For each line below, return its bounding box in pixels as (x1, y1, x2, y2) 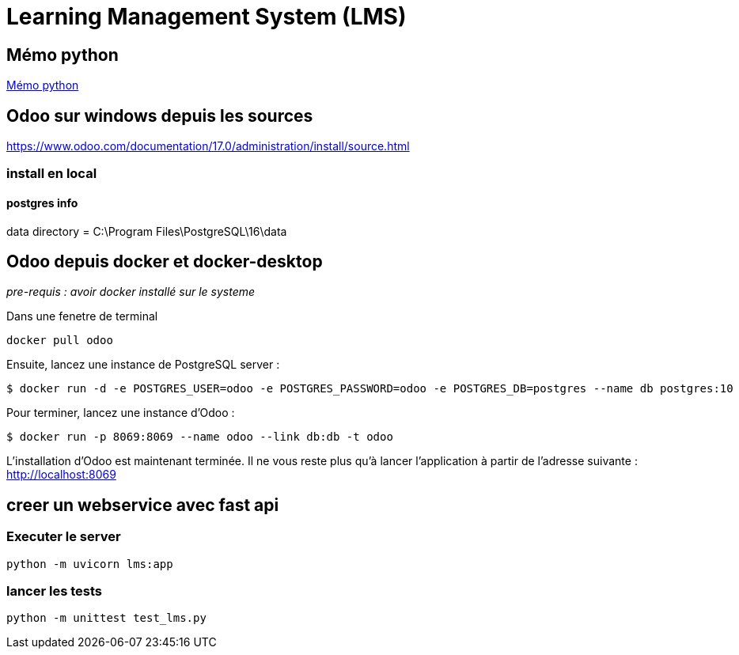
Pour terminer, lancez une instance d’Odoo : (6, 406, 235, 420)
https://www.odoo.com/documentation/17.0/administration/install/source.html (6, 139, 410, 153)
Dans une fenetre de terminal (6, 309, 158, 324)
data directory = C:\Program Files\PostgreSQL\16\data (6, 224, 287, 238)
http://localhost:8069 (6, 468, 116, 482)
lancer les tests (6, 583, 103, 600)
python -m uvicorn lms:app (6, 557, 173, 570)
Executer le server (6, 528, 121, 545)
